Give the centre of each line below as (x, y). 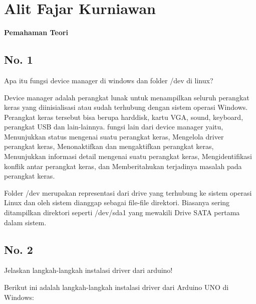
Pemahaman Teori (36, 32)
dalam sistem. (25, 222)
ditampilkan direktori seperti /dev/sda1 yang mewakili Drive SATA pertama (122, 212)
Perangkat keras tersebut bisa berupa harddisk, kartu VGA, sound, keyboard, (124, 117)
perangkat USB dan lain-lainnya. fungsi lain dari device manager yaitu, (114, 127)
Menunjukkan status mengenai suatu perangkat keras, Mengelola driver (114, 136)
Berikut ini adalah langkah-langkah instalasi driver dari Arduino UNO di (116, 287)
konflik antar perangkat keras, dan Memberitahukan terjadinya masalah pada (123, 166)
